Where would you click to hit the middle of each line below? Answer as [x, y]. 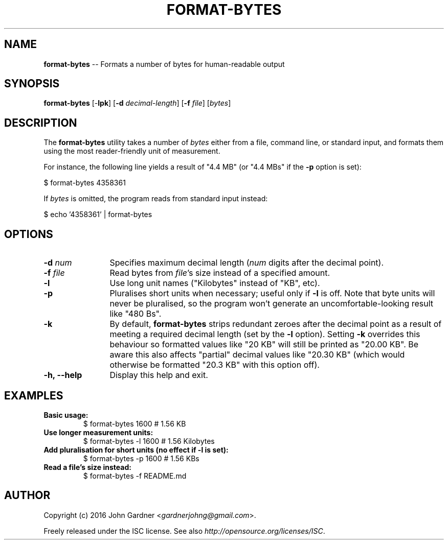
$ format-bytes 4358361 [85, 183]
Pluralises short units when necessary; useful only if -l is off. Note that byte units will [272, 293]
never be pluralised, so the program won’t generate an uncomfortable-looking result [272, 304]
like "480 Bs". [136, 314]
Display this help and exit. [159, 375]
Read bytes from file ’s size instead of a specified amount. [220, 273]
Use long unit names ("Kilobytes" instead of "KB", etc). [215, 283]
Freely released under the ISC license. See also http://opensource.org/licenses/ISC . [184, 531]
